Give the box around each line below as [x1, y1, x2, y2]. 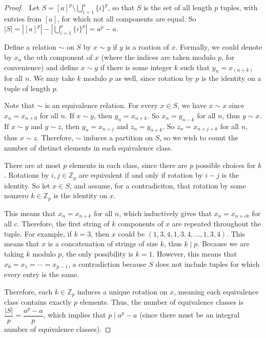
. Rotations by [4, 170, 49, 180]
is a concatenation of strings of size [48, 238, 158, 249]
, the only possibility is [62, 248, 133, 259]
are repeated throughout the [172, 218, 261, 229]
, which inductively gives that [119, 207, 212, 218]
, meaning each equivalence [174, 286, 259, 297]
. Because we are [197, 238, 250, 249]
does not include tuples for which [155, 258, 260, 269]
